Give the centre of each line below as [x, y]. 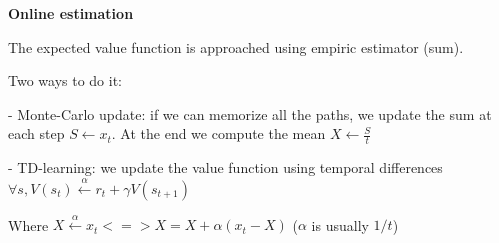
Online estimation [71, 13]
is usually [340, 224]
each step [36, 133]
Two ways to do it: [65, 80]
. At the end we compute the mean [218, 133]
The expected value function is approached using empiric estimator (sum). [236, 46]
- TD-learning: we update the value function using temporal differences [225, 167]
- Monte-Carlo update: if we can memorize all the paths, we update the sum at [250, 113]
